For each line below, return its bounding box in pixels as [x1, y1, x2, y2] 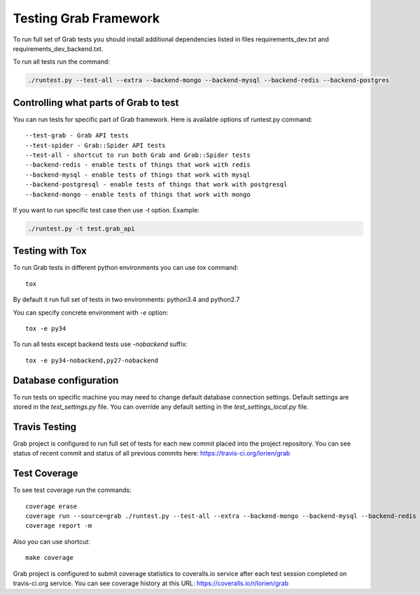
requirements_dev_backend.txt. [13, 44, 104, 53]
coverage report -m [25, 522, 92, 530]
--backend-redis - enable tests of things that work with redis [25, 161, 251, 169]
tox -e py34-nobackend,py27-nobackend [25, 356, 159, 364]
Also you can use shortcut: [13, 537, 90, 546]
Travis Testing [13, 420, 77, 432]
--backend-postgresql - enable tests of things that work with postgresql [25, 181, 288, 189]
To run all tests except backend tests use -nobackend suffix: [13, 340, 188, 348]
